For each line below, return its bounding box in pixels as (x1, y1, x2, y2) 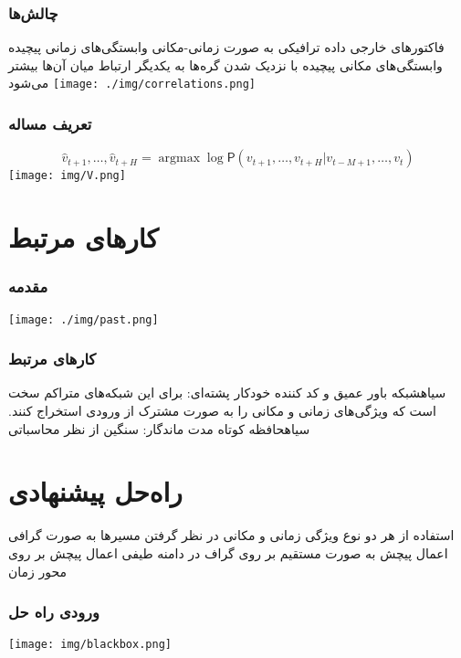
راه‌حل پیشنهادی (8, 472, 183, 510)
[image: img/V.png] (8, 169, 126, 183)
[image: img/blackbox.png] (8, 638, 172, 652)
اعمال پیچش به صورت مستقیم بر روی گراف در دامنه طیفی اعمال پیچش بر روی (8, 543, 448, 562)
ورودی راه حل (8, 600, 100, 623)
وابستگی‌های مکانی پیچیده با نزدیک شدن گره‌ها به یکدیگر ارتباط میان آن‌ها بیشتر (8, 55, 443, 74)
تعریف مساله (8, 111, 92, 134)
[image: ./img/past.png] (8, 313, 159, 326)
